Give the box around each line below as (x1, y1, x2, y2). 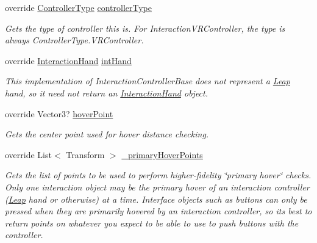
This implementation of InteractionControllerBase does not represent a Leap (5, 74, 290, 87)
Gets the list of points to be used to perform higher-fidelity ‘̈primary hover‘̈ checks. (5, 169, 312, 181)
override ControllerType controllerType (5, 1, 152, 13)
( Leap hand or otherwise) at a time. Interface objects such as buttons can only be (5, 192, 307, 205)
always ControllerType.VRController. (5, 34, 144, 46)
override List (5, 148, 52, 161)
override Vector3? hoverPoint (5, 107, 113, 120)
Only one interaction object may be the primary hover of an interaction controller (5, 180, 310, 193)
